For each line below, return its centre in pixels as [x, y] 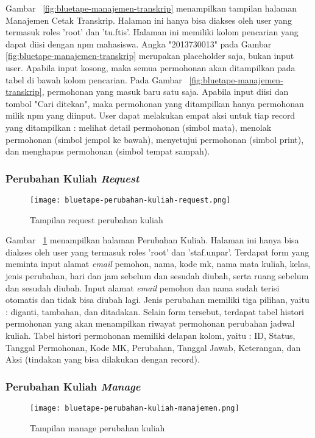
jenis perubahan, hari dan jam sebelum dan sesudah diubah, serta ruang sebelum [157, 275]
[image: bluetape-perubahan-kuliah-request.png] [130, 200]
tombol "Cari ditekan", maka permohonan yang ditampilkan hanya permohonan [155, 103]
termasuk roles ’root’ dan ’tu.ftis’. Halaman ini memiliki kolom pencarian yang [152, 32]
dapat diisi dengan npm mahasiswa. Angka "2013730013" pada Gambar [139, 43]
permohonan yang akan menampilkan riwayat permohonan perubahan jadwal [150, 323]
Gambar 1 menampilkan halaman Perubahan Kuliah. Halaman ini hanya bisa [152, 240]
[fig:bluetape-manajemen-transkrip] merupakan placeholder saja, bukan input [150, 56]
